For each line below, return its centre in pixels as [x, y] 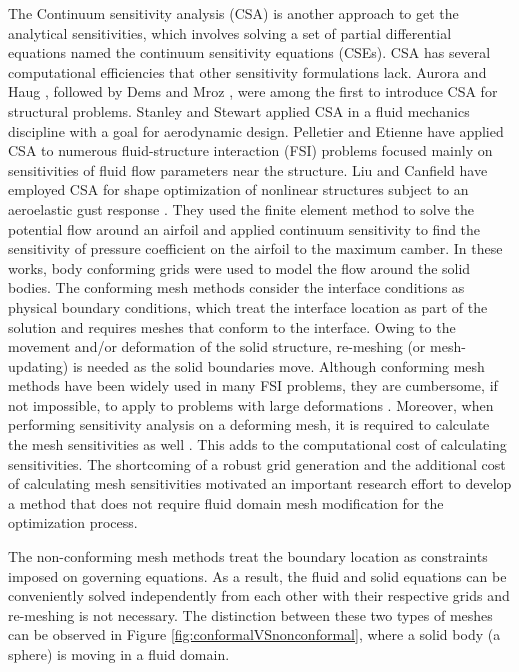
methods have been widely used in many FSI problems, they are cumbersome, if [253, 385]
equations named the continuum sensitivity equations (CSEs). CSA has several [249, 52]
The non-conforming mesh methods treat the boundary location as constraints [248, 556]
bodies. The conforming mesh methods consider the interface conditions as [236, 287]
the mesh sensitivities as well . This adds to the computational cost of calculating [257, 444]
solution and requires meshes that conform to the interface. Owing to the [232, 326]
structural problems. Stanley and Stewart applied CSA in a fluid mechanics [239, 110]
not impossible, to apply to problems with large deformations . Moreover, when [251, 404]
